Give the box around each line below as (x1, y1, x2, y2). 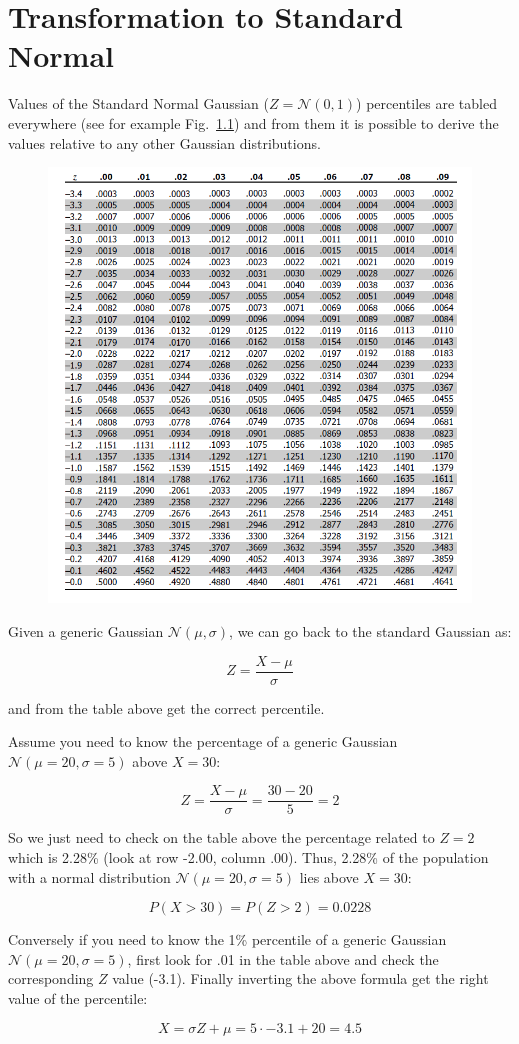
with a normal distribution (8, 866, 171, 887)
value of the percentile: (8, 988, 148, 1009)
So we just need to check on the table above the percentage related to (8, 827, 435, 848)
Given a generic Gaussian (8, 620, 164, 641)
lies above (299, 866, 359, 887)
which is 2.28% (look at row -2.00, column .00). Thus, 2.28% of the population (8, 847, 489, 868)
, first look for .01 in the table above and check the (127, 948, 439, 969)
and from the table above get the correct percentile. (8, 697, 325, 718)
